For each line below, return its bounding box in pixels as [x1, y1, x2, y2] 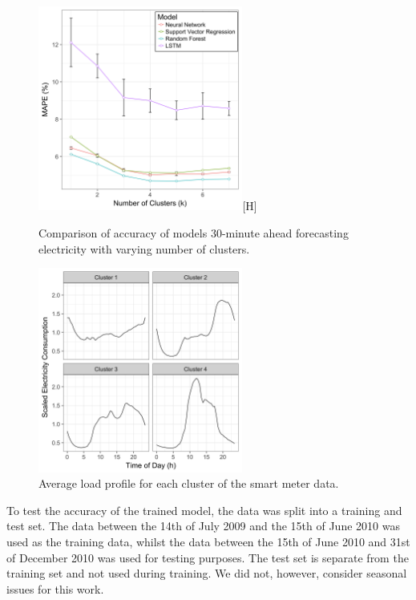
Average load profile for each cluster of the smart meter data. [38, 475, 339, 492]
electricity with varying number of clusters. [38, 240, 250, 257]
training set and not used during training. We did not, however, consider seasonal [6, 565, 407, 582]
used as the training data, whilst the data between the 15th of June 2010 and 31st [6, 533, 410, 549]
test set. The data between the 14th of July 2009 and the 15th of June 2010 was [6, 517, 400, 534]
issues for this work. [6, 580, 104, 597]
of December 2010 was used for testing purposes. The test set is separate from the [6, 549, 409, 566]
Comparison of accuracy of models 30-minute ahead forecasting [38, 224, 349, 241]
